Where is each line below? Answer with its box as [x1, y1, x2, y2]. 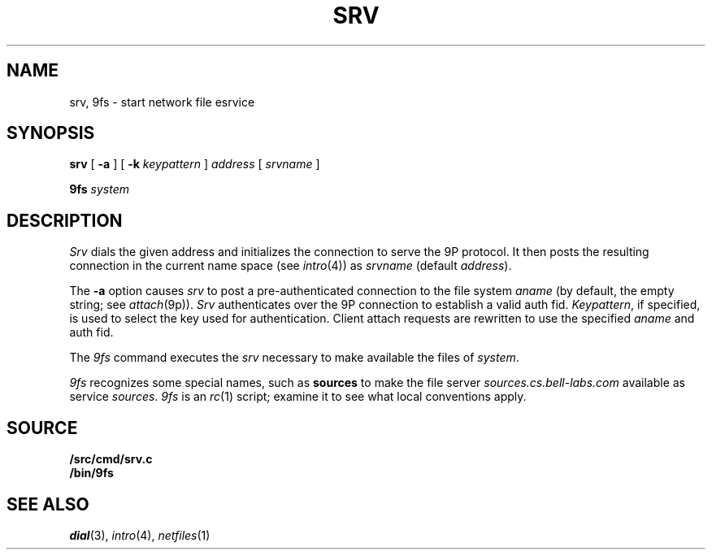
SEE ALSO [7, 493, 89, 515]
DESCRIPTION [7, 210, 123, 231]
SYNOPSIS [7, 123, 95, 144]
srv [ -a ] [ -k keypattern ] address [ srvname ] [69, 157, 320, 172]
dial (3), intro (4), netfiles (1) [69, 528, 211, 542]
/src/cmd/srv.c [69, 452, 153, 467]
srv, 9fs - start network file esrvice [69, 94, 255, 109]
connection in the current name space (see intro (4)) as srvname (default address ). [69, 258, 512, 273]
